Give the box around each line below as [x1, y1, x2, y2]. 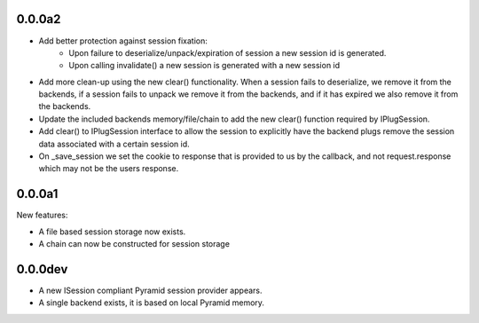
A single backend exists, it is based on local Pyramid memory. [38, 297, 265, 308]
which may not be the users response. [38, 163, 179, 174]
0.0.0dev [16, 262, 68, 277]
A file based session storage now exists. [38, 226, 186, 237]
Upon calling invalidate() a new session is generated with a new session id [68, 60, 341, 71]
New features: [16, 209, 68, 221]
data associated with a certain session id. [38, 138, 190, 149]
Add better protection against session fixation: [38, 35, 208, 46]
